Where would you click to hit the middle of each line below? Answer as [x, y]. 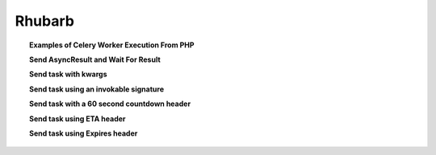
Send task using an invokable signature [97, 89]
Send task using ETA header [78, 118]
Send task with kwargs [69, 74]
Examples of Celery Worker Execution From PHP [112, 45]
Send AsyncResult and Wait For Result [95, 59]
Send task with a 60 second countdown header [110, 104]
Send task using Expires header [84, 133]
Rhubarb [44, 21]
